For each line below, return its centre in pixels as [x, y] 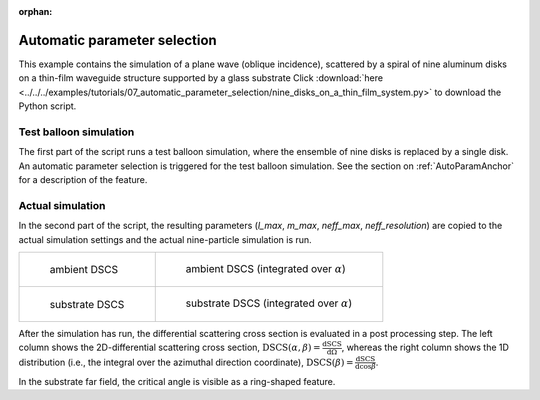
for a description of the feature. [83, 179]
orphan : [35, 11]
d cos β [366, 367]
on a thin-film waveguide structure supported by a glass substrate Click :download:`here [201, 78]
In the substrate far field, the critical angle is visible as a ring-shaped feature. [177, 381]
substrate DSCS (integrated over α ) [269, 303]
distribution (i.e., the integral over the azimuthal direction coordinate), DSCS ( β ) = [186, 362]
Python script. [47, 106]
